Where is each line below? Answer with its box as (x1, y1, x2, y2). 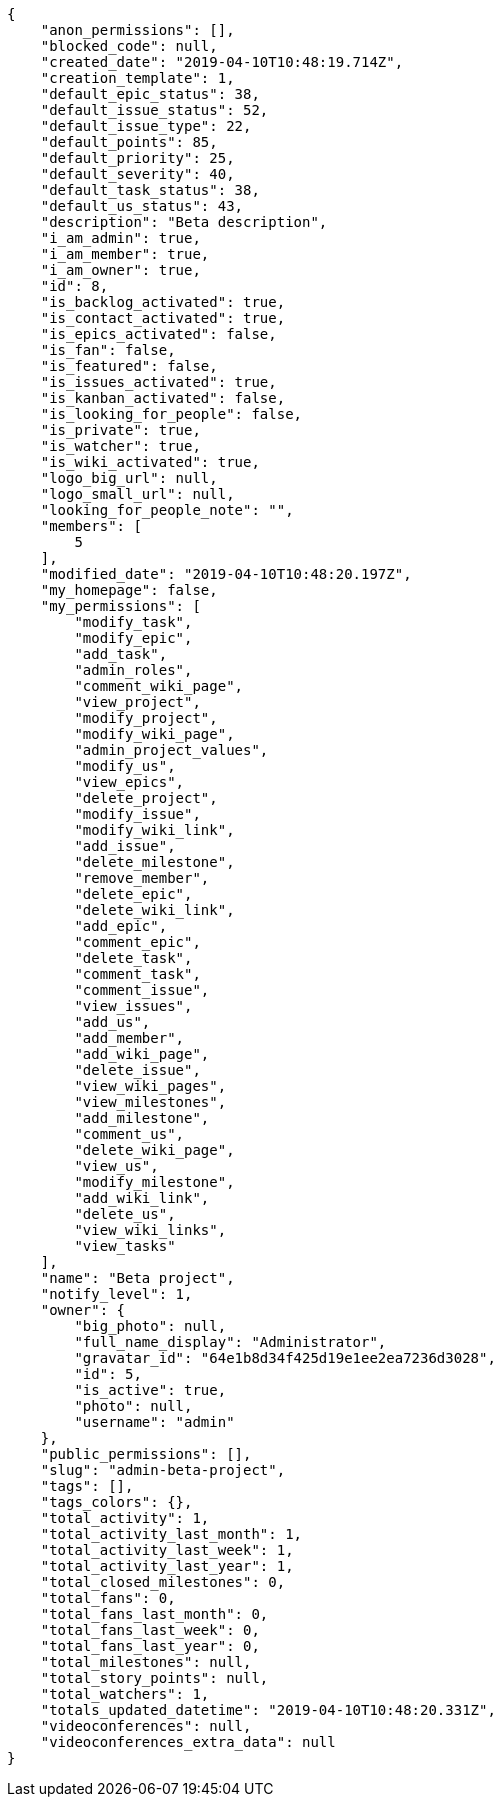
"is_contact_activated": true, (40, 310, 286, 326)
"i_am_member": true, (40, 246, 210, 262)
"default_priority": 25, (40, 150, 235, 166)
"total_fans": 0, (40, 1590, 176, 1606)
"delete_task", (74, 950, 193, 966)
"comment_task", (74, 966, 201, 982)
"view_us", (74, 1158, 159, 1174)
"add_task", (74, 646, 168, 662)
